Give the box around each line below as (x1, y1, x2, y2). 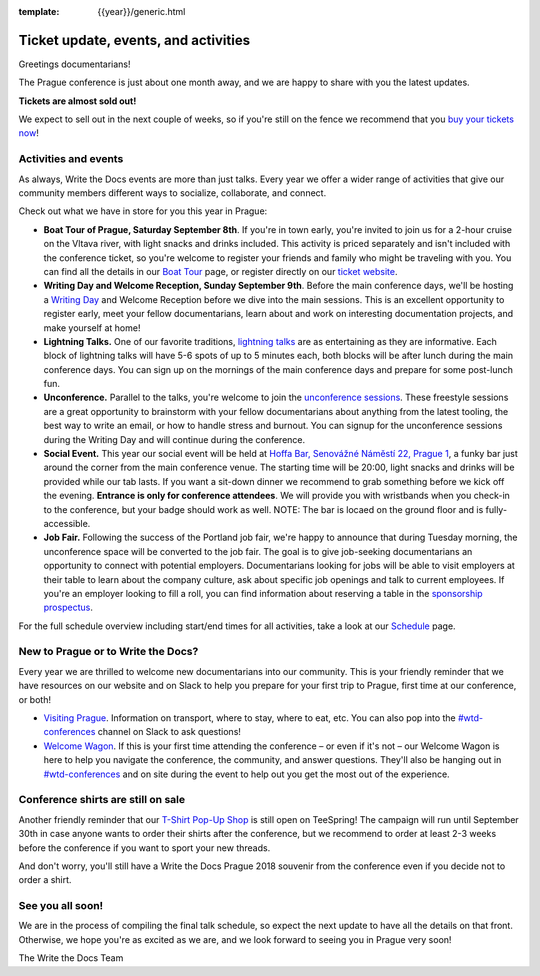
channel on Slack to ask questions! (97, 726, 242, 738)
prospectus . (43, 601, 94, 614)
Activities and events (18, 152, 124, 166)
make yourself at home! (43, 321, 141, 334)
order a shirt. (18, 874, 72, 886)
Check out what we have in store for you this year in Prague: (18, 205, 268, 217)
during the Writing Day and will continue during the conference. (43, 433, 306, 445)
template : (18, 6, 60, 17)
